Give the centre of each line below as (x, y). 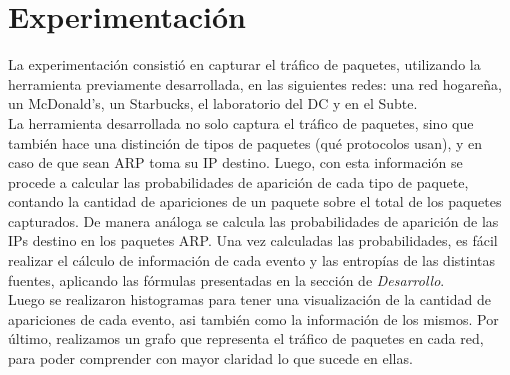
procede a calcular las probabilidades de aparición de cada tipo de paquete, (238, 181)
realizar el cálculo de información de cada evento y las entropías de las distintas (252, 260)
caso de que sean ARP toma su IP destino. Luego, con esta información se (235, 162)
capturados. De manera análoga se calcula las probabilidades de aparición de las (253, 220)
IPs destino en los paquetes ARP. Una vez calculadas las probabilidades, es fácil (253, 240)
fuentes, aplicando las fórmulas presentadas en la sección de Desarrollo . (226, 279)
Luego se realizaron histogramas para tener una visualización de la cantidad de (249, 299)
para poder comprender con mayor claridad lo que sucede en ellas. (210, 358)
